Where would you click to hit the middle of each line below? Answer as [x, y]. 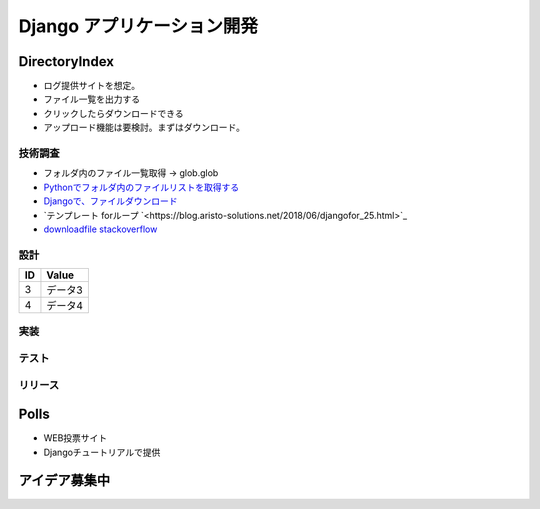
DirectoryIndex [66, 61]
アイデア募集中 [64, 480]
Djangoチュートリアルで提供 [102, 452]
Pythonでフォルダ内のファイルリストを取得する [141, 187]
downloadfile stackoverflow [100, 229]
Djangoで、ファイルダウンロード [111, 201]
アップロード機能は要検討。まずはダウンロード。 [144, 127]
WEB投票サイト [75, 438]
